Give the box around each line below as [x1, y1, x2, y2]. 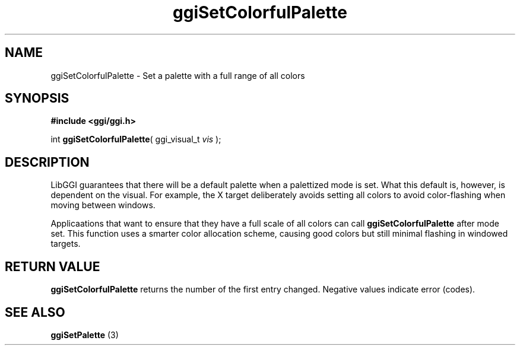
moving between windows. [50, 200, 156, 211]
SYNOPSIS [5, 91, 69, 106]
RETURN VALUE [5, 259, 100, 274]
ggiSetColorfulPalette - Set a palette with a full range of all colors [50, 70, 305, 81]
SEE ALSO [5, 304, 65, 320]
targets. [50, 238, 81, 249]
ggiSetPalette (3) [50, 329, 119, 340]
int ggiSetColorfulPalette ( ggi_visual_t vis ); [50, 134, 221, 145]
